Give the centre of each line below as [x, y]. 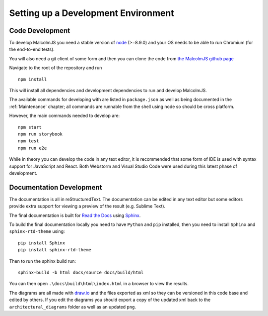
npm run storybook [40, 134]
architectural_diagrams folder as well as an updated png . [73, 307]
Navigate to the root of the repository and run [56, 68]
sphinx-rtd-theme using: [37, 231]
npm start [30, 127]
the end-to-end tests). [32, 49]
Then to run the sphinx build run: [43, 261]
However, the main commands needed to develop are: [65, 116]
